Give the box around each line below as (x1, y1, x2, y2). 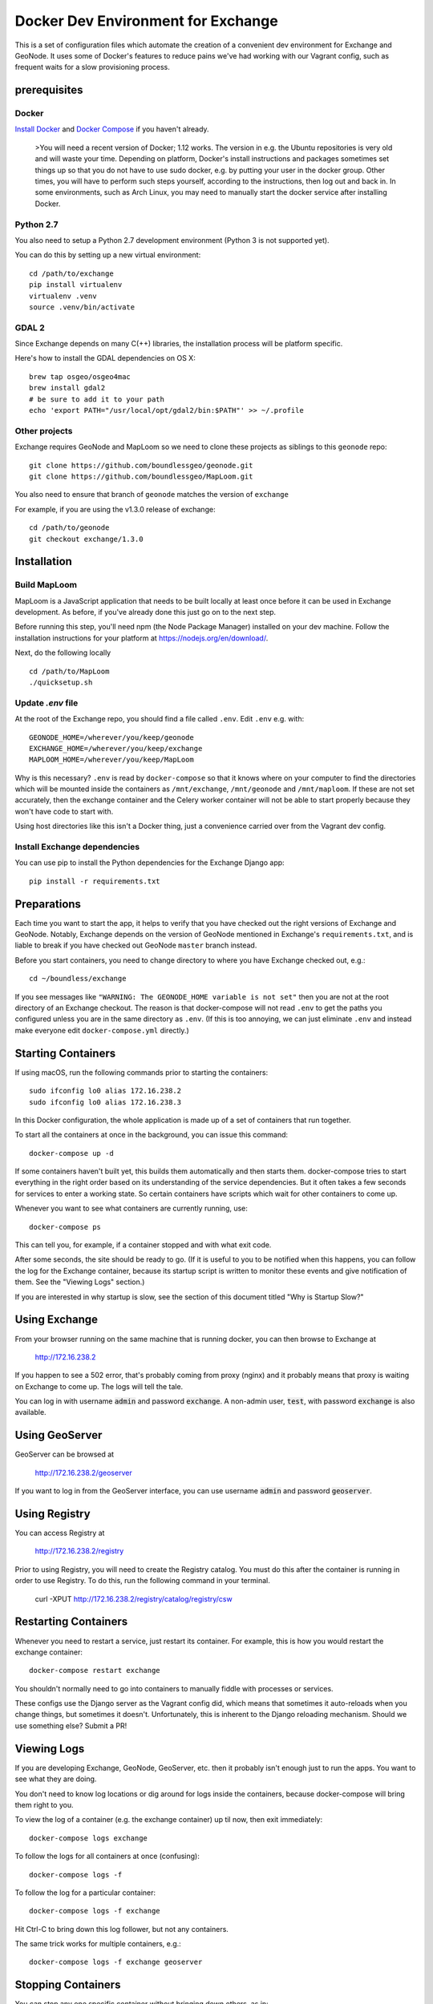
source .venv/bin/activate (29, 302, 136, 312)
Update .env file (14, 697, 79, 709)
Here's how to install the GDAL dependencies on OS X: (14, 354, 196, 363)
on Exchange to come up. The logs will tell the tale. (14, 1381, 184, 1391)
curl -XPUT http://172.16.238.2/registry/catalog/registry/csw (34, 1594, 233, 1603)
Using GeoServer (14, 1428, 103, 1442)
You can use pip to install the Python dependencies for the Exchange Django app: (14, 858, 285, 867)
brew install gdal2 (29, 383, 106, 393)
